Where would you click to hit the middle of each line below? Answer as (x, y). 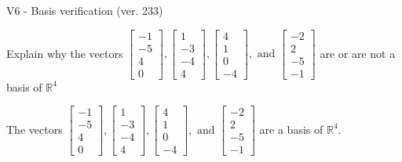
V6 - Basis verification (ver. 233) (85, 10)
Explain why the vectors (65, 53)
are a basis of (291, 129)
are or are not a (358, 53)
